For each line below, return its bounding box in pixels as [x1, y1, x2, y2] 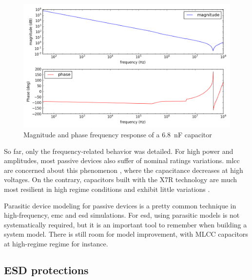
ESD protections [4, 262, 89, 277]
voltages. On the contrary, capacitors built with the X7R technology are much [4, 174, 237, 185]
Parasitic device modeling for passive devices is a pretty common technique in [4, 200, 236, 210]
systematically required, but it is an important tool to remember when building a [4, 219, 247, 229]
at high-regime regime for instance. [4, 238, 108, 248]
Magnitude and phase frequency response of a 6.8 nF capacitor [23, 129, 212, 139]
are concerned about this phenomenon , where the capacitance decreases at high [4, 165, 243, 175]
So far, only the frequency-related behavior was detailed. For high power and [4, 146, 233, 156]
